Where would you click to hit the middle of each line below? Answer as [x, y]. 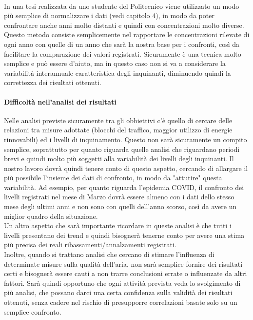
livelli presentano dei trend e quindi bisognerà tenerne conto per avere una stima [124, 235]
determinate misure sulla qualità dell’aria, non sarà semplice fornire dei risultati [123, 264]
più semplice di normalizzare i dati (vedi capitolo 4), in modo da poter [109, 15]
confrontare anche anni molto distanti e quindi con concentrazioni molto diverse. [124, 25]
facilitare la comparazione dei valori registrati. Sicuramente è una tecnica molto [123, 53]
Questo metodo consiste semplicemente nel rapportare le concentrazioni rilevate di [127, 34]
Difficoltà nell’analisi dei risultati [60, 101]
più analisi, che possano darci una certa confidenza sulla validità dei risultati [118, 292]
